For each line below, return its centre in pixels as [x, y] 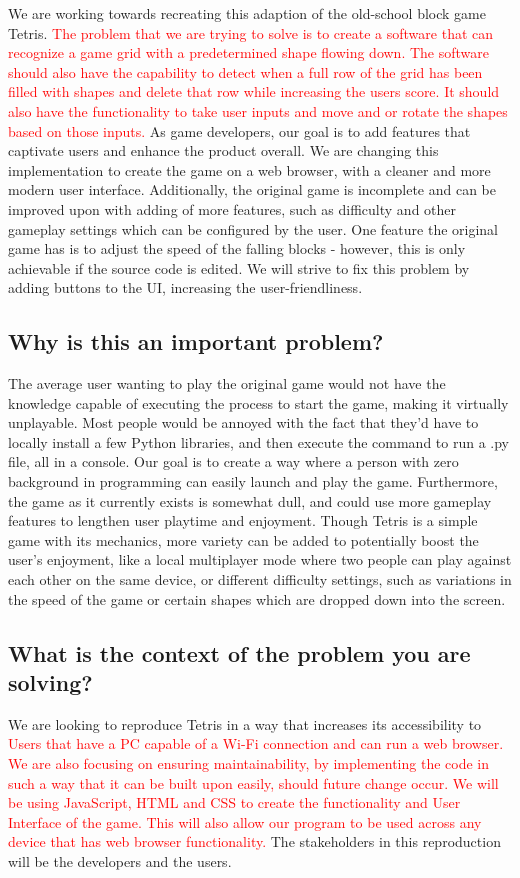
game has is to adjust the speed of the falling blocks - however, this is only [237, 248]
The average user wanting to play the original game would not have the [227, 383]
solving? [50, 682]
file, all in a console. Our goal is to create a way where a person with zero [233, 461]
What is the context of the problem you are [239, 652]
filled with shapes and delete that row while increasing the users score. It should [254, 91]
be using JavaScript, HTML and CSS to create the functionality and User [234, 802]
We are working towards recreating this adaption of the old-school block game [247, 13]
